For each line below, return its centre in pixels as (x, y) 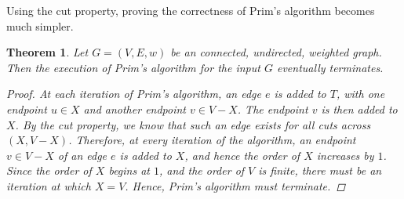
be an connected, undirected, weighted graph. (276, 52)
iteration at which (49, 185)
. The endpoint (273, 109)
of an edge (82, 155)
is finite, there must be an (320, 170)
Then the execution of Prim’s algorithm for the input (133, 67)
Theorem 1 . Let (47, 52)
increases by (345, 155)
